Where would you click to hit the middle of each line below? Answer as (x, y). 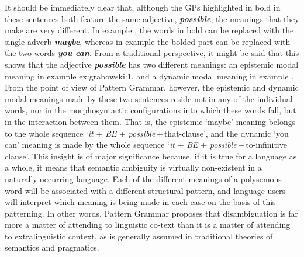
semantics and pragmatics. (52, 247)
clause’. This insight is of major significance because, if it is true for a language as (151, 156)
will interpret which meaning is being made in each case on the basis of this (140, 202)
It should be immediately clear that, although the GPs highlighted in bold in (143, 7)
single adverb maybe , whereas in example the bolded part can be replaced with (148, 41)
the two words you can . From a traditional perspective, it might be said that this (152, 53)
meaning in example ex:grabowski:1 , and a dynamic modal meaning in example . (149, 76)
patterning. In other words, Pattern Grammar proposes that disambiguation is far (151, 213)
